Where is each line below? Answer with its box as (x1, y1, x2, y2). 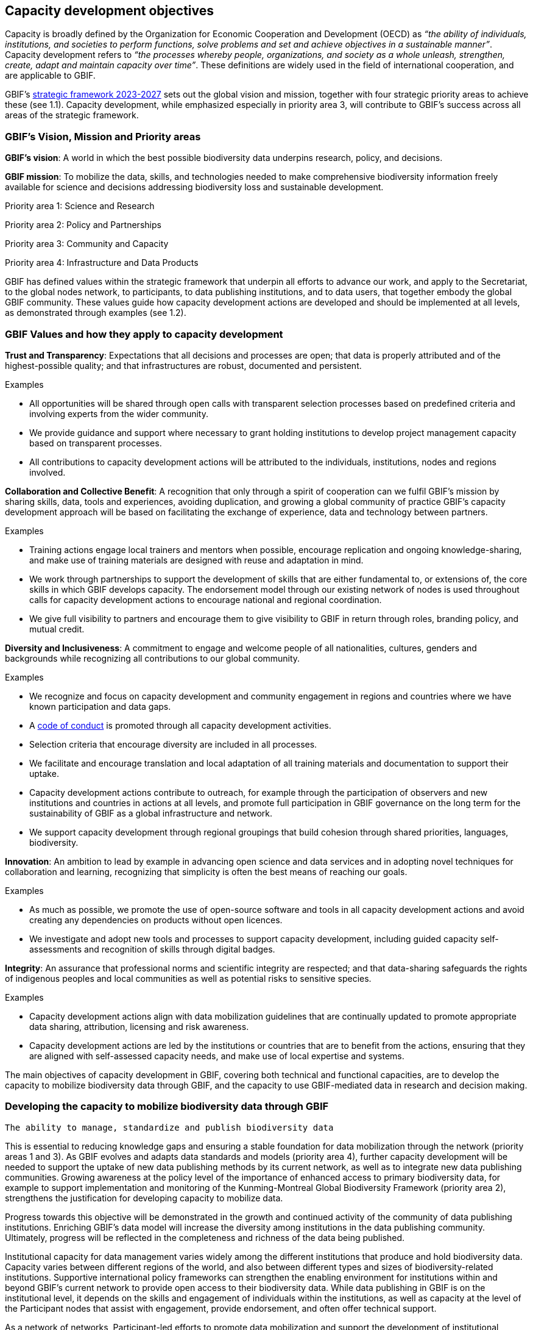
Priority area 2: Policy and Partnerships (5, 220, 161, 231)
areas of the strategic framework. (5, 110, 139, 121)
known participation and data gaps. (29, 701, 171, 712)
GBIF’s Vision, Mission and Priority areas (5, 130, 201, 143)
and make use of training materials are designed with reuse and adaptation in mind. (29, 554, 364, 565)
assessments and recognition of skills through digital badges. (29, 943, 275, 954)
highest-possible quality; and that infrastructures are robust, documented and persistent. (5, 360, 362, 371)
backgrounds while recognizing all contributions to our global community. (5, 652, 300, 663)
